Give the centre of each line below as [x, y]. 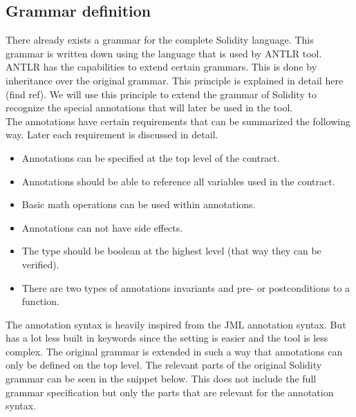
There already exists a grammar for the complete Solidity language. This [160, 40]
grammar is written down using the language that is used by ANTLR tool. [164, 53]
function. [40, 301]
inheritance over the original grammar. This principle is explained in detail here [175, 80]
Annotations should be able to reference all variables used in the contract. [178, 181]
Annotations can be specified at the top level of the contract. [151, 157]
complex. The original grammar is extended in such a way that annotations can [174, 351]
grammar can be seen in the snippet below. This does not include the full [161, 379]
